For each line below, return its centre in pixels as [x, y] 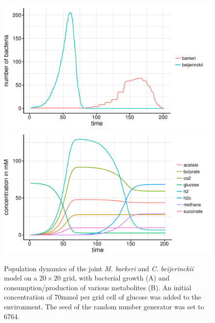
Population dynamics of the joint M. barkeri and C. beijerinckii [99, 268]
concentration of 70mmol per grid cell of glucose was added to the [103, 297]
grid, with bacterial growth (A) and [116, 278]
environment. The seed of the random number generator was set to [104, 307]
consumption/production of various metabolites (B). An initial [98, 287]
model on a [21, 278]
